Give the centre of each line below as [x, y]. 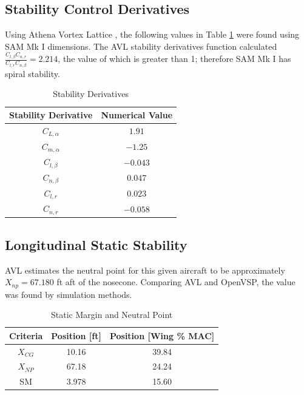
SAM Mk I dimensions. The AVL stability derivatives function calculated [141, 46]
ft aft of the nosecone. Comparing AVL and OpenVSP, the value [176, 282]
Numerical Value [137, 115]
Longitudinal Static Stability [96, 244]
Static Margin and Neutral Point [112, 315]
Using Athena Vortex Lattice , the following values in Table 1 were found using [152, 34]
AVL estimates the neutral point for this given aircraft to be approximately [145, 270]
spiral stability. [32, 73]
